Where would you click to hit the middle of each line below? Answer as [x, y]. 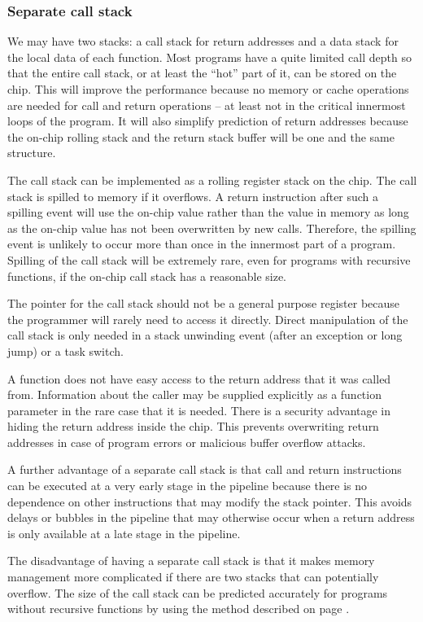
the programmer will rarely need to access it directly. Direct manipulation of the [208, 319]
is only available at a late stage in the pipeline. [124, 533]
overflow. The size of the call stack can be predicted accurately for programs [198, 592]
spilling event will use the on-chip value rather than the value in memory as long [208, 212]
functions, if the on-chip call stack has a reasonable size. [147, 276]
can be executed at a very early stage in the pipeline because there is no [188, 486]
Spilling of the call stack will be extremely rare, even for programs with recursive [209, 259]
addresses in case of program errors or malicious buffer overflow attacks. [187, 442]
